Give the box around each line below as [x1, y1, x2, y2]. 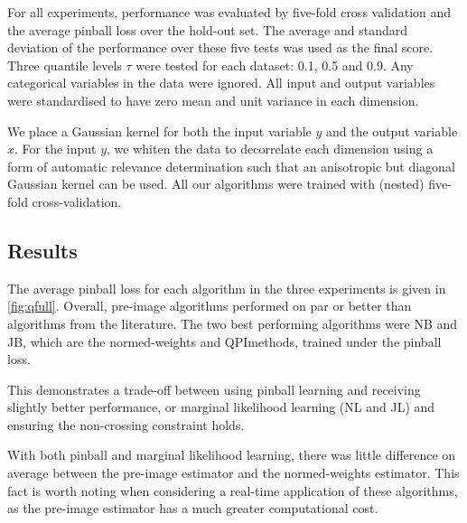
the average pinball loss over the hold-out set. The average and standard [7, 20, 408, 39]
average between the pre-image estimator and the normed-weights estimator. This [7, 463, 460, 482]
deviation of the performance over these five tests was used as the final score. [7, 38, 434, 57]
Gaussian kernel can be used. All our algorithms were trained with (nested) [7, 174, 425, 193]
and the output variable [325, 121, 458, 140]
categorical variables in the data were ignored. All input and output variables [7, 73, 435, 92]
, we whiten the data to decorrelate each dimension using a [107, 139, 434, 158]
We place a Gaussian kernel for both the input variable [7, 121, 312, 140]
